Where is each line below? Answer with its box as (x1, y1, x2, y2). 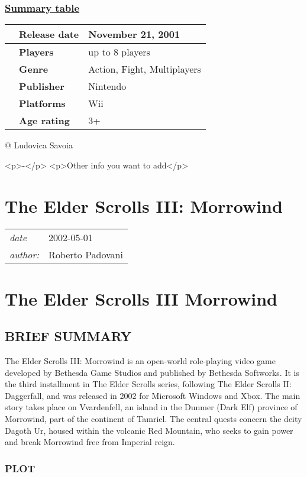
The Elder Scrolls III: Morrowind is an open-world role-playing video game (5, 355, 276, 367)
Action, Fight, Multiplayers (88, 62, 201, 76)
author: (9, 247, 40, 261)
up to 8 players (88, 45, 150, 59)
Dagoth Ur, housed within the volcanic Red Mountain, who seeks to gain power (5, 424, 293, 436)
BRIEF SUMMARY (5, 327, 132, 345)
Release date (19, 27, 79, 41)
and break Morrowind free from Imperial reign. (5, 436, 175, 448)
